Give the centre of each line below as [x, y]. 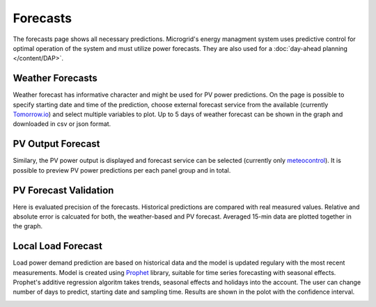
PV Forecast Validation [63, 190]
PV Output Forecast [56, 144]
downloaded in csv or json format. [62, 124]
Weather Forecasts [55, 78]
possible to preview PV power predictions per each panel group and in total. [122, 170]
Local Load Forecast [57, 246]
